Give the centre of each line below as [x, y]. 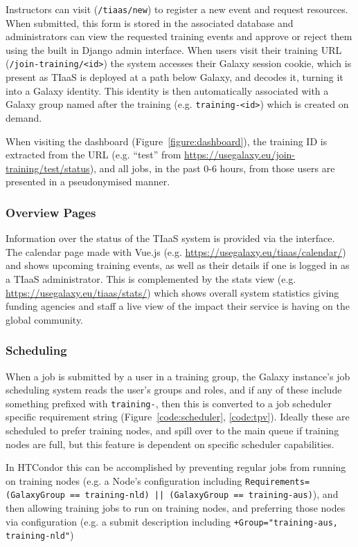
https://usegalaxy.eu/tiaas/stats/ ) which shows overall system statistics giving [172, 292]
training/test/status [48, 168]
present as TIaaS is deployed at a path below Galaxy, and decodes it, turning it [174, 77]
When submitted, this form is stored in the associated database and [150, 22]
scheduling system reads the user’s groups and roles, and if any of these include [174, 390]
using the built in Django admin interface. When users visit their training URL [174, 49]
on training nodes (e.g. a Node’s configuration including [124, 480]
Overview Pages [51, 212]
